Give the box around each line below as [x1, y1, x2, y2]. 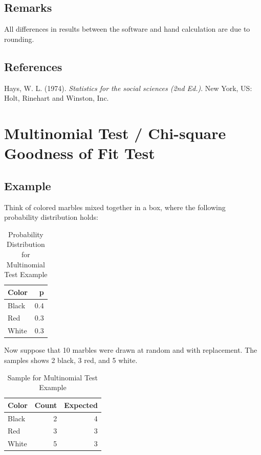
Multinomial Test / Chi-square [4, 122, 226, 143]
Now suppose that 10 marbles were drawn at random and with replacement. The [4, 345, 257, 355]
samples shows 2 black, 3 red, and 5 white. [4, 354, 138, 365]
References [4, 58, 62, 74]
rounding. [4, 33, 34, 44]
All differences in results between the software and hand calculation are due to [4, 24, 250, 34]
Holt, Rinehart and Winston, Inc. [4, 93, 109, 103]
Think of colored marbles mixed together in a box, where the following [4, 201, 226, 212]
